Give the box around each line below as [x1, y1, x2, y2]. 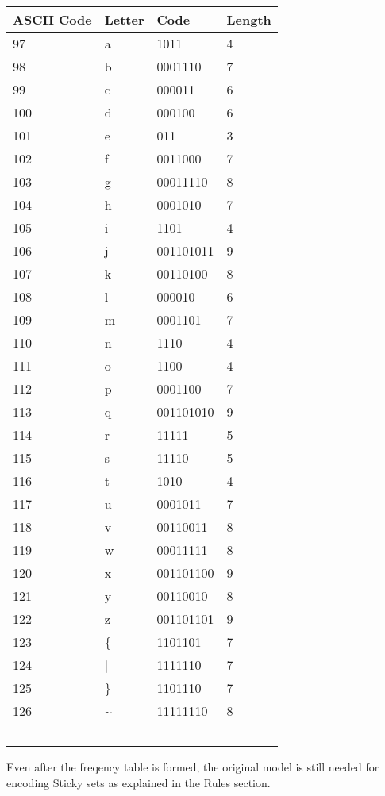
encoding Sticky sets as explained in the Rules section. [6, 774, 271, 790]
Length [226, 10, 271, 29]
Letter [104, 10, 144, 29]
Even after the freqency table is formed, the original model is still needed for [6, 759, 379, 775]
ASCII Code [13, 10, 92, 29]
